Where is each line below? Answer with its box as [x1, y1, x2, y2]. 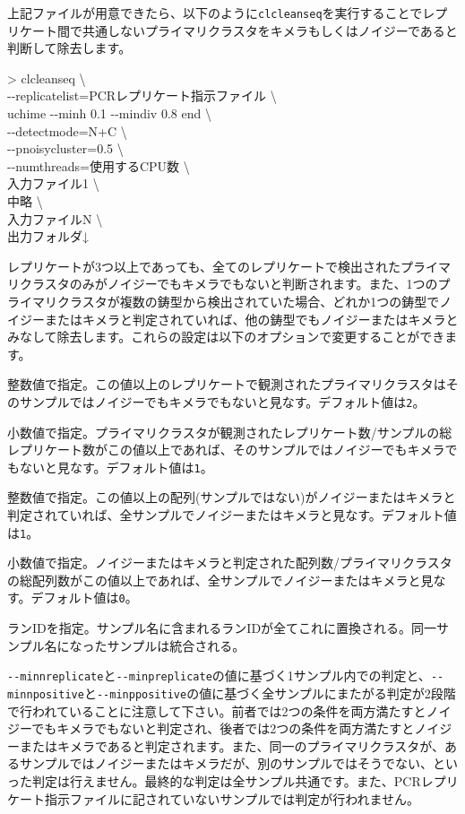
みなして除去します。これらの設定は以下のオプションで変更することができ [7, 327, 445, 346]
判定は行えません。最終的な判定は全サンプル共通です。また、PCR [31, 772, 421, 790]
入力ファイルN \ [7, 209, 103, 228]
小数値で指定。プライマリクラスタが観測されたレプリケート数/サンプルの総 [7, 422, 452, 441]
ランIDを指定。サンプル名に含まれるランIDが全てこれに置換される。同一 [7, 619, 437, 637]
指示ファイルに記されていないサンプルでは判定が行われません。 [44, 789, 420, 808]
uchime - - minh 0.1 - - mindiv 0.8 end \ [7, 104, 211, 123]
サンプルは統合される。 [107, 636, 245, 654]
